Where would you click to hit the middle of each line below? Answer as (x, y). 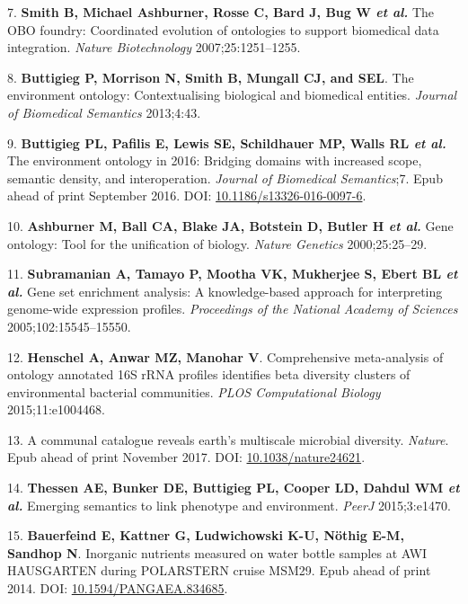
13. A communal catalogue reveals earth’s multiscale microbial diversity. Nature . (228, 439)
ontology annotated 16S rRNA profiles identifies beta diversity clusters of (209, 374)
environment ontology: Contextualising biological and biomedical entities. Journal (232, 95)
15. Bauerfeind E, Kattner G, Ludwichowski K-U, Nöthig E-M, (206, 535)
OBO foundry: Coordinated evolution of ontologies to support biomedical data (223, 29)
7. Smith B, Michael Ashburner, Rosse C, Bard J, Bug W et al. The (221, 12)
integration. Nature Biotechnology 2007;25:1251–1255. (154, 47)
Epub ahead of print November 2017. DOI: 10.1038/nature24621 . (186, 457)
